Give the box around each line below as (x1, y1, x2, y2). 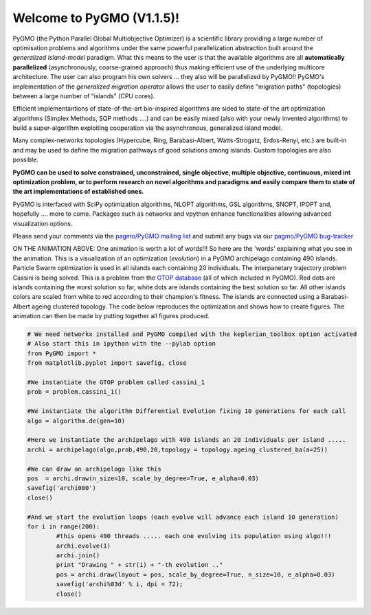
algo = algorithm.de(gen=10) (27, 416, 126, 425)
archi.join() (56, 552, 100, 559)
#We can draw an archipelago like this (27, 465, 161, 473)
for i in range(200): (27, 522, 100, 530)
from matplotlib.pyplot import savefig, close (27, 359, 187, 367)
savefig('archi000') (27, 484, 96, 492)
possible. (12, 155, 39, 164)
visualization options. (12, 219, 73, 227)
